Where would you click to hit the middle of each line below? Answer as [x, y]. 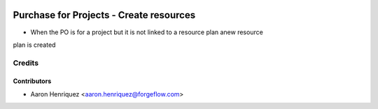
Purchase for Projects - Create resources [104, 15]
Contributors [32, 81]
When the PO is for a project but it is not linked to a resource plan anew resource [147, 32]
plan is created [34, 45]
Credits [26, 63]
